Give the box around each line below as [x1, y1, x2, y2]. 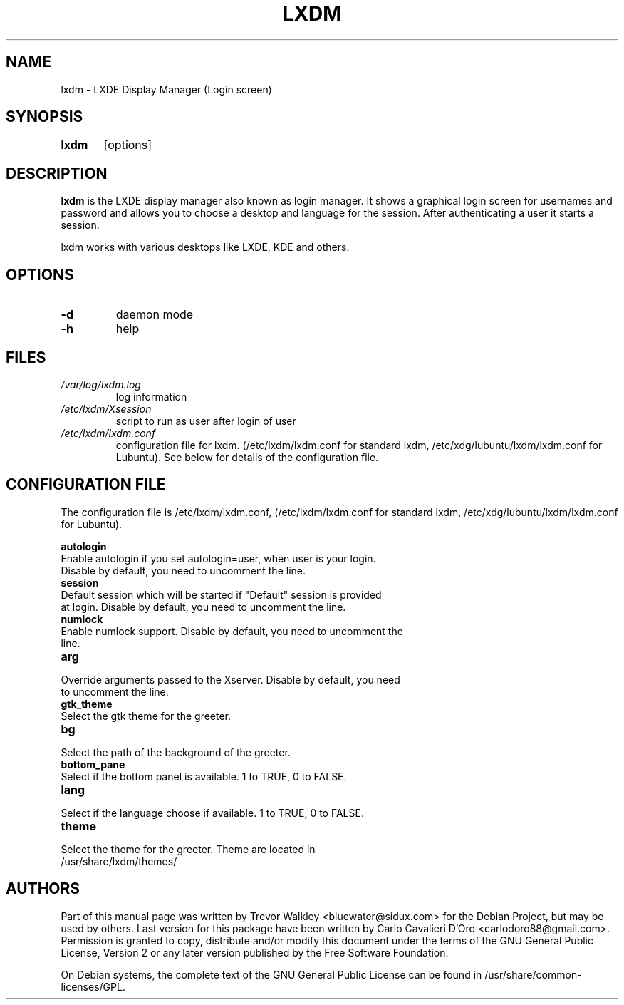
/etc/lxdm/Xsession [61, 402, 152, 415]
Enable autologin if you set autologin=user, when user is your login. [61, 552, 376, 565]
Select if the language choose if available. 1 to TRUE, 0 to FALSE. [61, 806, 364, 819]
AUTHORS [6, 880, 80, 898]
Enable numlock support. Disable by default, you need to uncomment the [61, 624, 403, 637]
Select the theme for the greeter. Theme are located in [61, 842, 316, 855]
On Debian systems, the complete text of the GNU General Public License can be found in [61, 968, 482, 981]
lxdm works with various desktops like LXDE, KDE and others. [61, 241, 350, 254]
